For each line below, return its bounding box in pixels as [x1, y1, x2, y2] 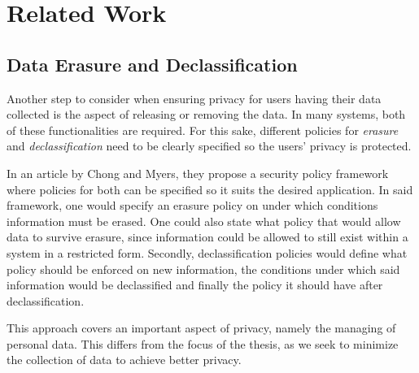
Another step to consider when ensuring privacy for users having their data [7, 89, 382, 106]
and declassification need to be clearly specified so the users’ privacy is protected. [7, 137, 412, 154]
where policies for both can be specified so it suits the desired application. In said [7, 180, 413, 197]
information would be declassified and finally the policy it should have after [7, 276, 383, 293]
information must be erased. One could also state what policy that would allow [7, 212, 401, 229]
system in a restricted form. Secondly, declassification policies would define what [7, 244, 408, 261]
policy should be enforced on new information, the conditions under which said [7, 260, 400, 277]
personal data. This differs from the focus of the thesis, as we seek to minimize [7, 335, 399, 352]
